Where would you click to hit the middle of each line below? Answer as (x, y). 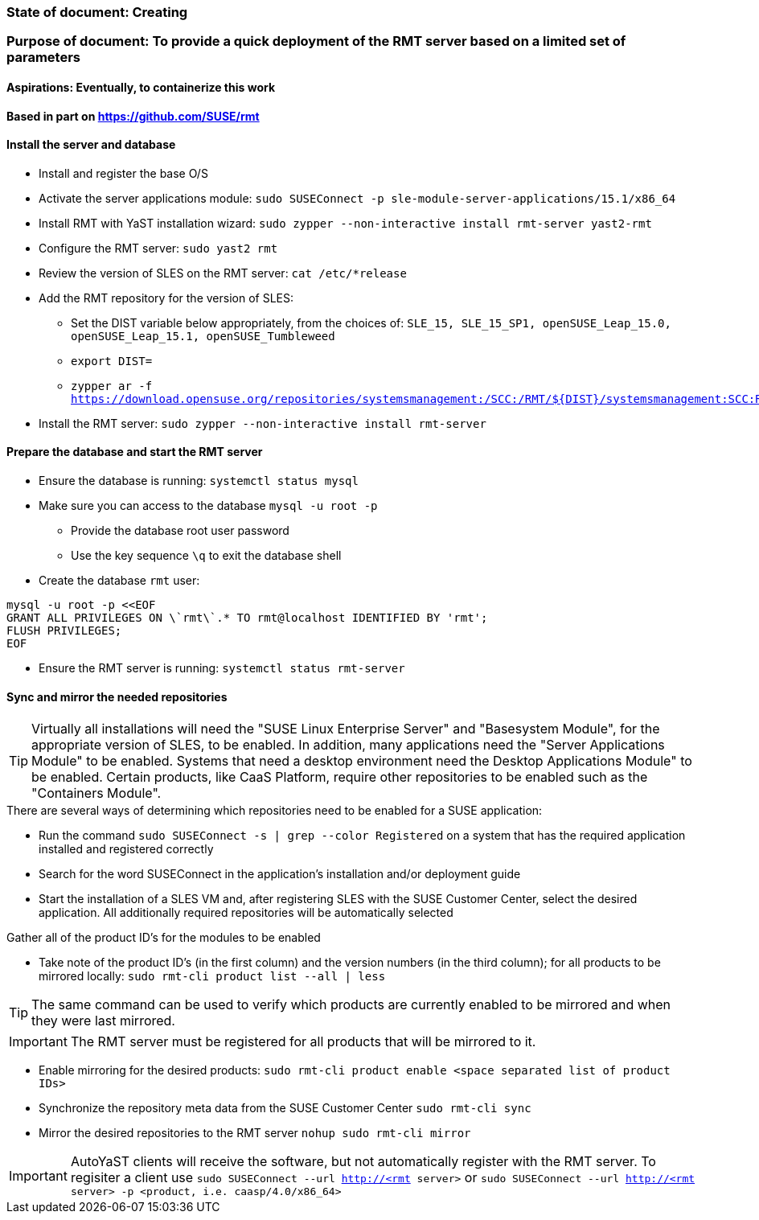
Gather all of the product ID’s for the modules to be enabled (164, 938)
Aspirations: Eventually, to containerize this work (141, 87)
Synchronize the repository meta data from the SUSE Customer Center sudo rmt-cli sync (285, 1108)
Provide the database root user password (180, 531)
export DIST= (112, 361)
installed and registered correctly (126, 849)
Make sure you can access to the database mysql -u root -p (208, 506)
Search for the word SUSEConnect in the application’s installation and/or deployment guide (280, 874)
